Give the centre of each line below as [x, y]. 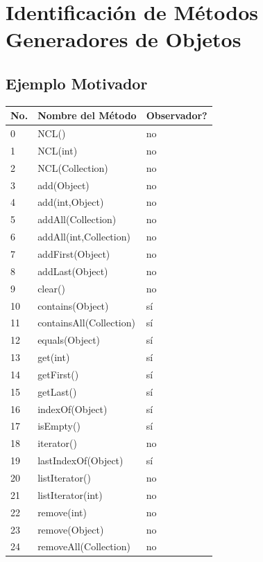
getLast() [57, 391]
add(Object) [63, 185]
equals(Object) [69, 340]
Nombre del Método [87, 115]
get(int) [54, 357]
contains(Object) [73, 305]
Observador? [177, 115]
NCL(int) [58, 150]
